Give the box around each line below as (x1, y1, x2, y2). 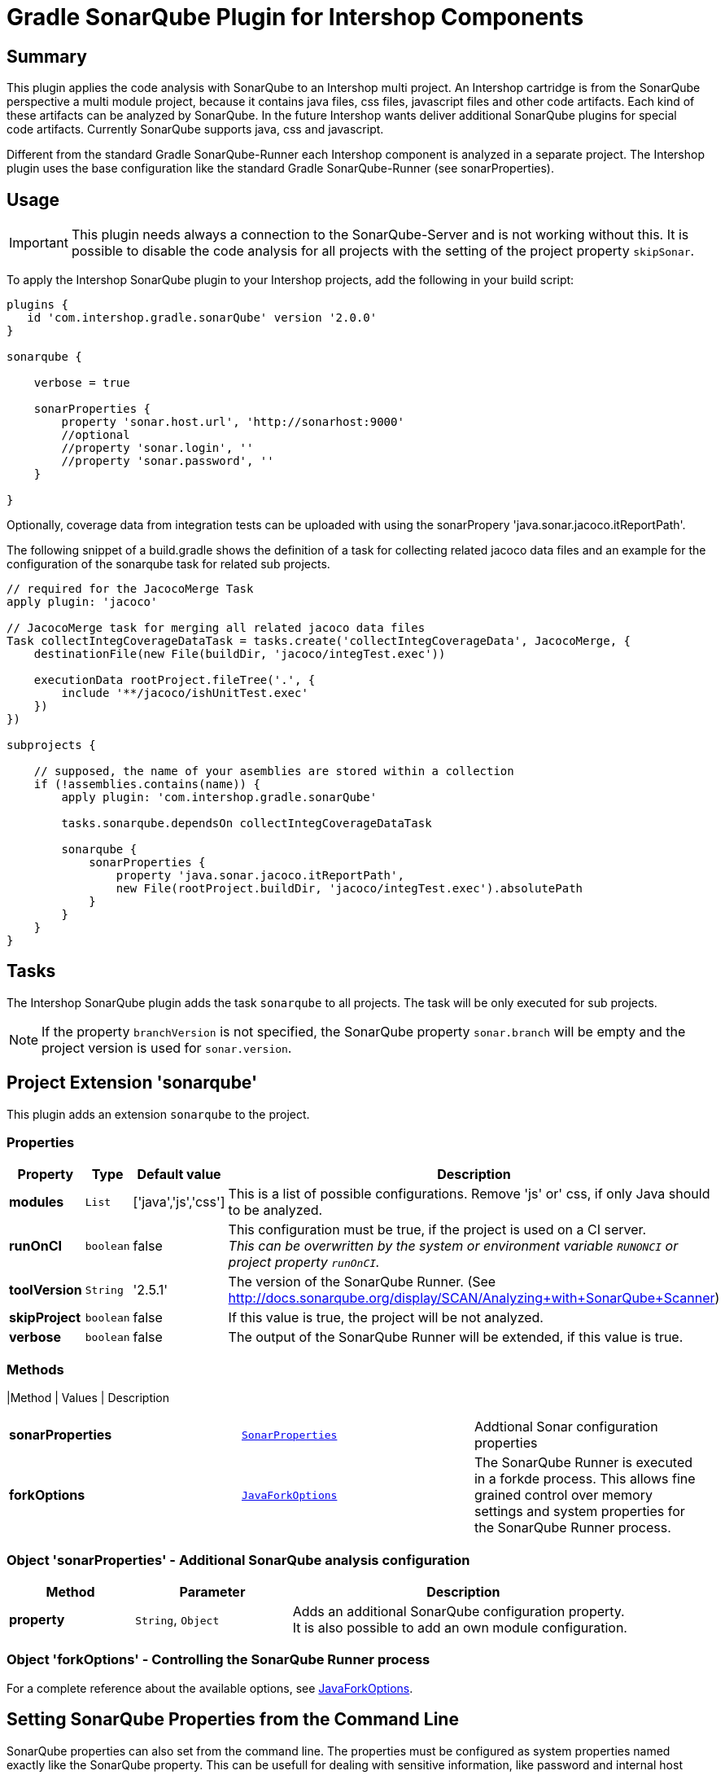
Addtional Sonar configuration (474, 1418, 658, 1435)
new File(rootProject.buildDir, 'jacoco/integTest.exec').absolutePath (116, 882, 583, 896)
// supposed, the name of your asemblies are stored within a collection (33, 765, 514, 778)
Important (9, 234, 68, 252)
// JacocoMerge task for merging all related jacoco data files (7, 621, 426, 635)
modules (9, 1194, 64, 1211)
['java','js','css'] (133, 1194, 225, 1211)
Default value (137, 1166, 221, 1183)
